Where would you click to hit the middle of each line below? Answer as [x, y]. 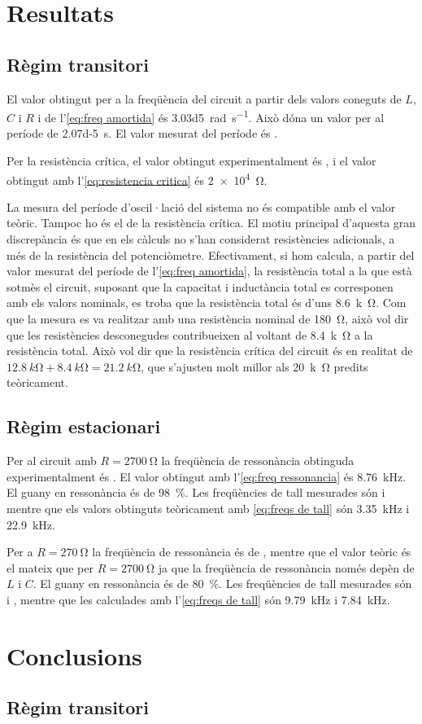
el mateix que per [50, 567]
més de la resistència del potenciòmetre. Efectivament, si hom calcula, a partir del [211, 254]
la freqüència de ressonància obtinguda [258, 461]
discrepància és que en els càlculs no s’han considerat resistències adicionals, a [201, 239]
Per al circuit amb [52, 461]
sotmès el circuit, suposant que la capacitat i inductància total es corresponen [200, 286]
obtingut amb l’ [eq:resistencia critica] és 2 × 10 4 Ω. [137, 178]
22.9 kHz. [31, 524]
